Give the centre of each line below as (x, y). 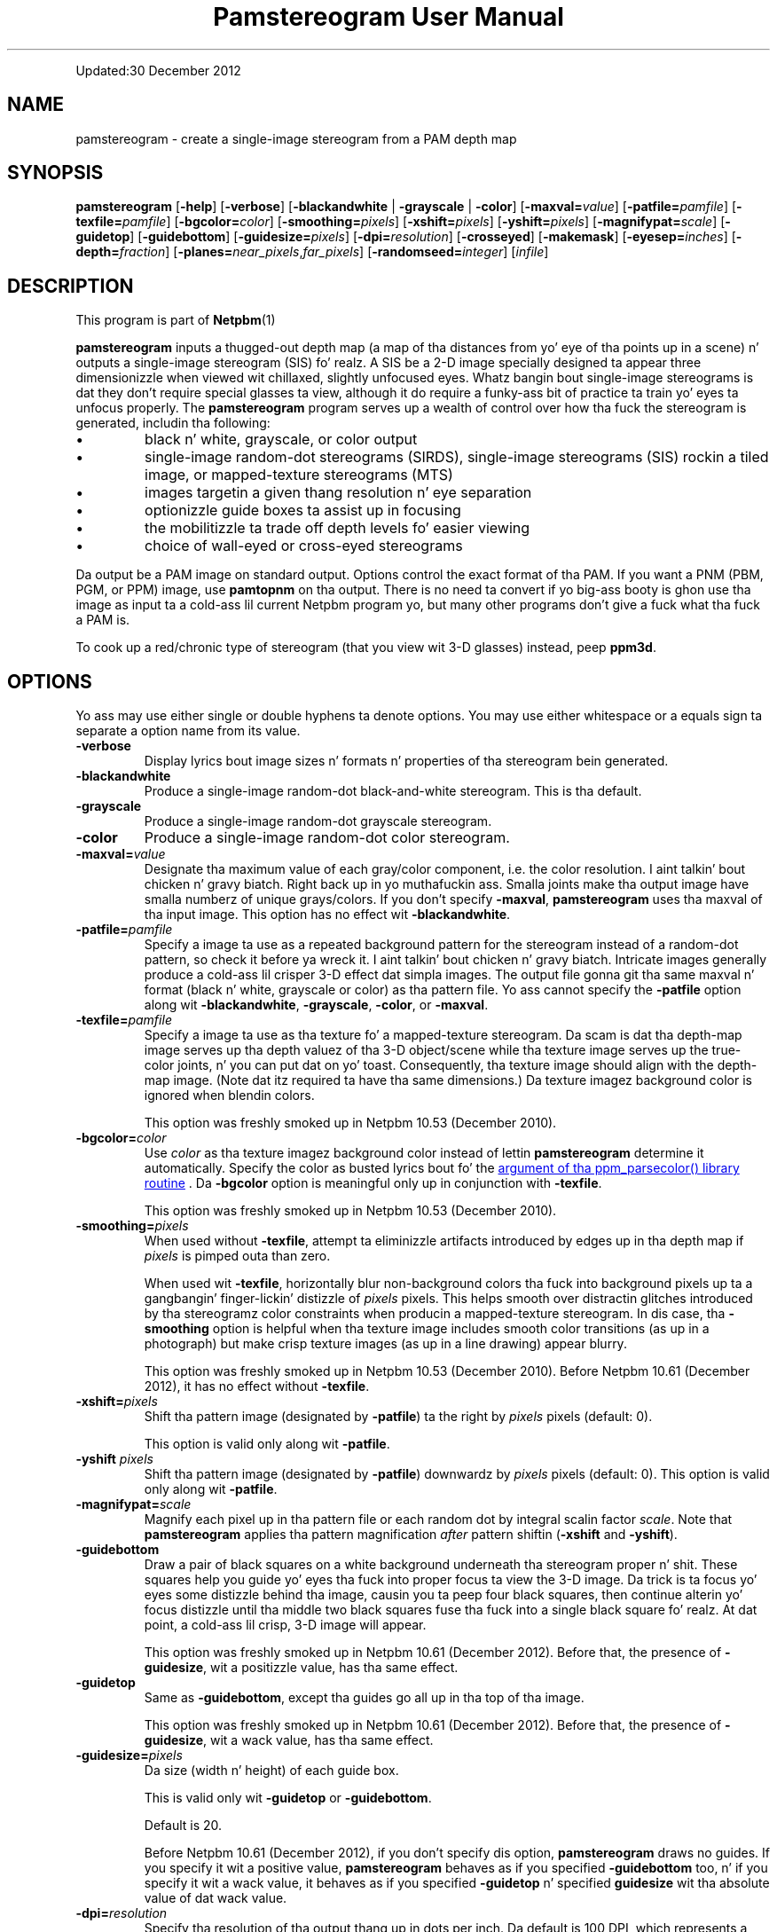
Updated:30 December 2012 (158, 70)
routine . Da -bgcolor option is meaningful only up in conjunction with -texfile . (373, 1183)
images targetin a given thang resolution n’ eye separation (338, 493)
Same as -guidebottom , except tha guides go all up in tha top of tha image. (364, 1698)
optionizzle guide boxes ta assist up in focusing (303, 510)
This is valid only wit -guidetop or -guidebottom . (288, 1798)
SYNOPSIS (55, 173)
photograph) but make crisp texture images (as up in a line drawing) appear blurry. (385, 1344)
